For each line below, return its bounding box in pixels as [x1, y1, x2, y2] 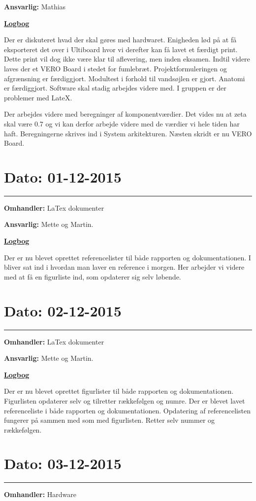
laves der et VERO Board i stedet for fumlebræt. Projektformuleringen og [4, 63, 227, 73]
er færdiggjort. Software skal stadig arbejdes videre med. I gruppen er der [4, 83, 226, 93]
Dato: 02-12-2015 [4, 300, 122, 320]
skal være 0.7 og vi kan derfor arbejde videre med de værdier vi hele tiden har [4, 118, 240, 128]
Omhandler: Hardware [4, 489, 76, 500]
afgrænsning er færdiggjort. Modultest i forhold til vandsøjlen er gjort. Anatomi [4, 73, 245, 83]
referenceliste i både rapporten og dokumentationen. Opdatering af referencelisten [4, 405, 251, 415]
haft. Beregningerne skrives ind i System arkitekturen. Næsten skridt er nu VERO [4, 128, 252, 138]
